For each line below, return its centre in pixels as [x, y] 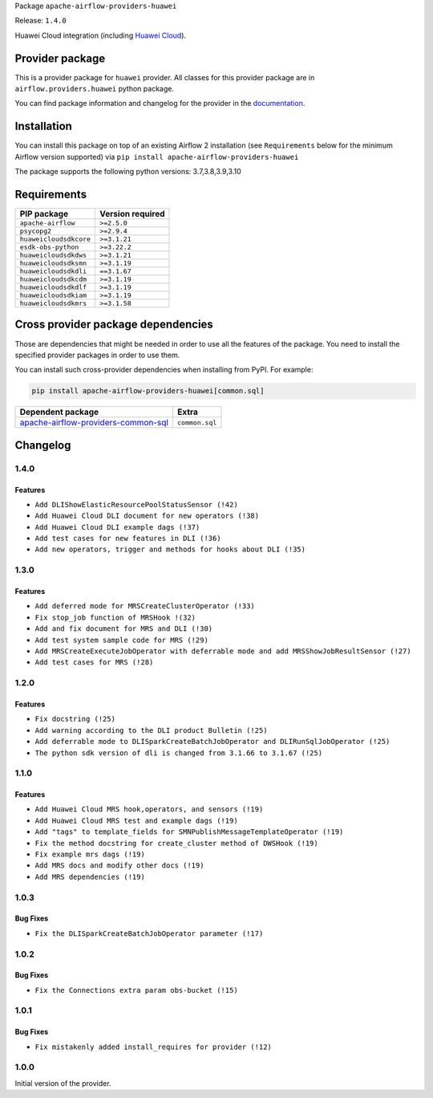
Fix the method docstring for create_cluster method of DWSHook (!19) [176, 843]
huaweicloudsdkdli [53, 272]
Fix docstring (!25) [75, 719]
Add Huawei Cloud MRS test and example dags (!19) [136, 820]
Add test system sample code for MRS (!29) [121, 640]
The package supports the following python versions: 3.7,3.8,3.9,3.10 [128, 172]
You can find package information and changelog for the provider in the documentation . [160, 104]
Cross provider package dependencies [114, 325]
